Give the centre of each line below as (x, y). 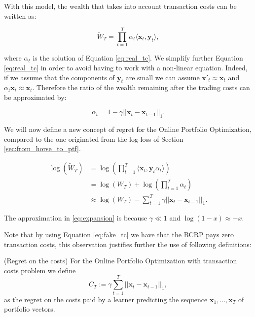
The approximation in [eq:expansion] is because (76, 218)
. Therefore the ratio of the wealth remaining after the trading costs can (141, 87)
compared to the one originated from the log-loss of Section (94, 139)
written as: (20, 16)
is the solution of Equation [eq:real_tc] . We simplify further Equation (138, 58)
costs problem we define (40, 270)
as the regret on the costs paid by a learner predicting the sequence (106, 299)
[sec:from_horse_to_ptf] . (42, 148)
